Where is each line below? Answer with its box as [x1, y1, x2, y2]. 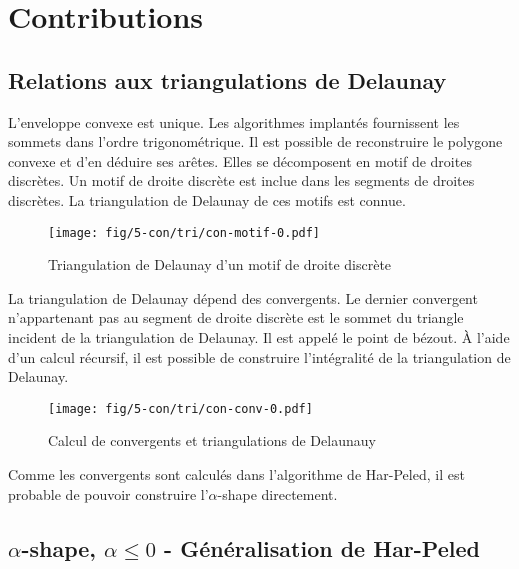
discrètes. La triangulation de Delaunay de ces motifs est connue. [8, 189, 406, 210]
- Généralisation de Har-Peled [164, 532, 480, 563]
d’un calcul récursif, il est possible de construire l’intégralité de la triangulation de [8, 346, 511, 367]
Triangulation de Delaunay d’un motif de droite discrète [48, 254, 392, 275]
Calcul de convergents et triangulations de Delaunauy [48, 430, 376, 451]
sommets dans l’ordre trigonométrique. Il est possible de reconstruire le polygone [8, 131, 503, 152]
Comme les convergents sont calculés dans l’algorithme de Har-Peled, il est [8, 464, 465, 485]
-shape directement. [217, 483, 338, 504]
